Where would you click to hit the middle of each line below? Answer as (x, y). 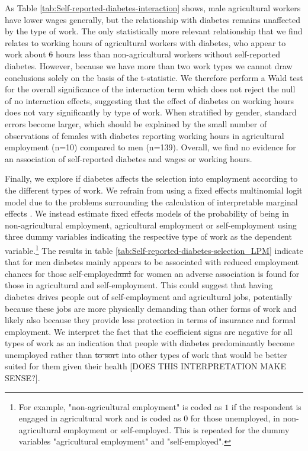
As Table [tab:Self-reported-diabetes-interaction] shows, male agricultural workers (153, 8)
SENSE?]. (23, 378)
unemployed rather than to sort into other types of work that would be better (146, 354)
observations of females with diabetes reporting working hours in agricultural (145, 135)
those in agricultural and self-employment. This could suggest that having (139, 285)
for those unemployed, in (235, 418)
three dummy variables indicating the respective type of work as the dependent (148, 236)
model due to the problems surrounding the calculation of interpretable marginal (151, 202)
